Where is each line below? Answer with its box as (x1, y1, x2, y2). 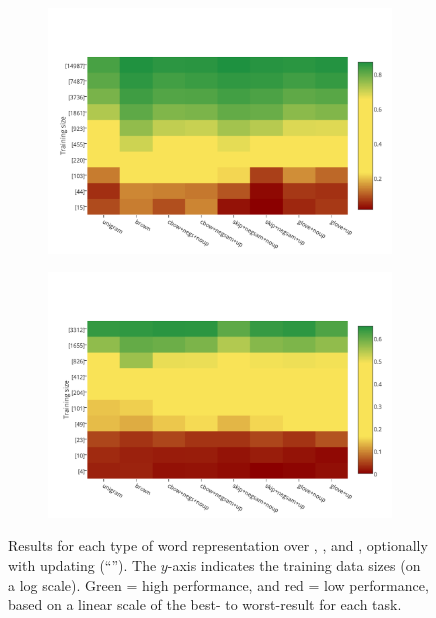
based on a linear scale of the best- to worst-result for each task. (8, 594, 402, 615)
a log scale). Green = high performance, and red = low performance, (8, 574, 429, 595)
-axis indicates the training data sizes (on (167, 554, 421, 575)
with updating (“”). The (8, 554, 157, 575)
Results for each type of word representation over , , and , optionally (8, 535, 428, 556)
